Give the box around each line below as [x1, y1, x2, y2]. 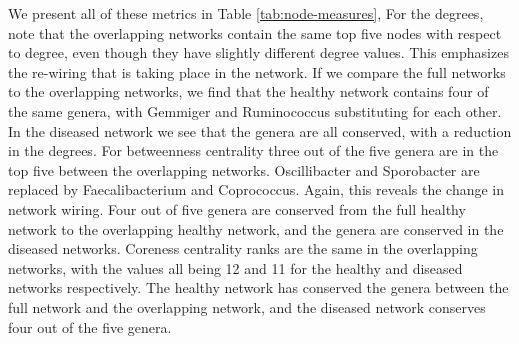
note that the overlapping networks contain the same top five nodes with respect [8, 22, 502, 43]
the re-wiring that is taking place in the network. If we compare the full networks [8, 61, 506, 82]
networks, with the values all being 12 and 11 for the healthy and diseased [8, 257, 463, 278]
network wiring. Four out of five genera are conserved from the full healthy [8, 198, 466, 219]
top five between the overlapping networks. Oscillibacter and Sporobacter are [8, 159, 480, 180]
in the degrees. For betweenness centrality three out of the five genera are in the [8, 140, 499, 161]
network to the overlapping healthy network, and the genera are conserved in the [8, 218, 504, 239]
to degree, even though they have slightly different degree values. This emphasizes [8, 42, 509, 63]
